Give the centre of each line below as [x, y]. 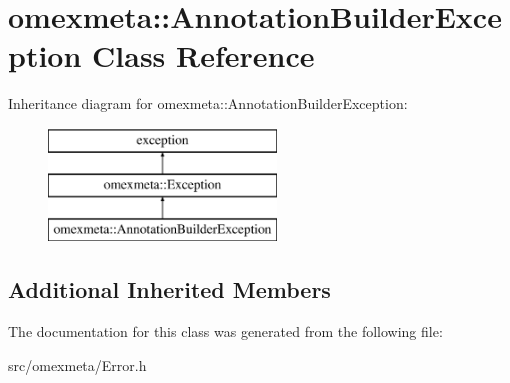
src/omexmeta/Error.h [77, 364]
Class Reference [203, 55]
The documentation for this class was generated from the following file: [225, 331]
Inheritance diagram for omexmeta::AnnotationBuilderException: [208, 103]
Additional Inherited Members [169, 289]
